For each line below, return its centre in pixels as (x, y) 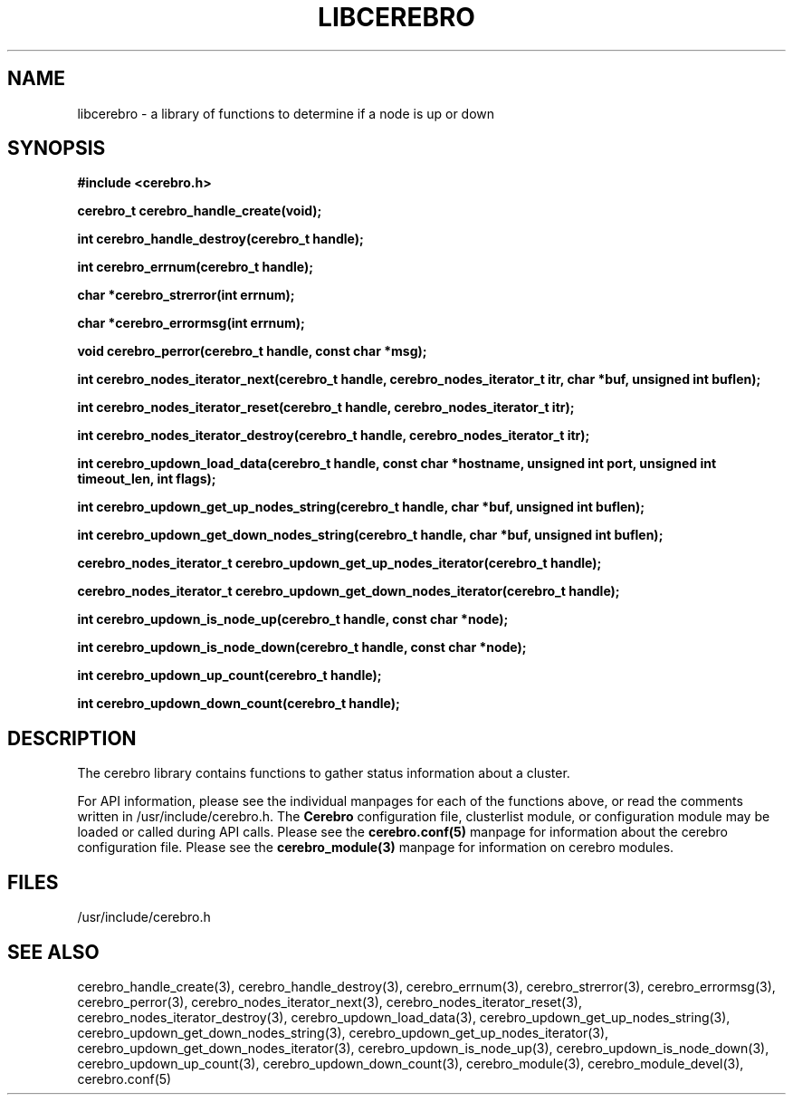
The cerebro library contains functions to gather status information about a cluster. (324, 773)
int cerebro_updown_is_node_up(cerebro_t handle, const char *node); (293, 619)
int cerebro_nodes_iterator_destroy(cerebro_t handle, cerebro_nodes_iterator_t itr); (334, 436)
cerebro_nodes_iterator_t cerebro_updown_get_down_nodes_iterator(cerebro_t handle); (349, 591)
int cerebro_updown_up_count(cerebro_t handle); (229, 676)
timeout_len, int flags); (147, 479)
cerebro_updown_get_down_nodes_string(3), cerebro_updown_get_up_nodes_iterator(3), (343, 1032)
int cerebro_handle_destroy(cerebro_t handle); (220, 239)
